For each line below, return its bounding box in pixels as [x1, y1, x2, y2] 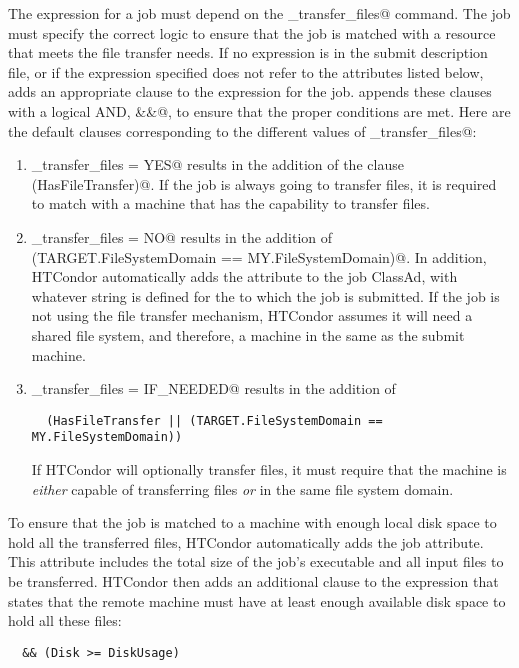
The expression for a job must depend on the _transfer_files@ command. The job [8, 3, 511, 23]
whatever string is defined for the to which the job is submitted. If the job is [31, 285, 500, 306]
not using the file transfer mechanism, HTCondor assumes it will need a [31, 305, 473, 326]
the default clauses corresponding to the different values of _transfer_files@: [8, 120, 477, 141]
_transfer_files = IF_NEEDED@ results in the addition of [31, 378, 396, 399]
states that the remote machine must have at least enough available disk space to [8, 590, 506, 611]
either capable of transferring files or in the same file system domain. [31, 478, 454, 499]
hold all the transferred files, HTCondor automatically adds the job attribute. [8, 531, 484, 552]
